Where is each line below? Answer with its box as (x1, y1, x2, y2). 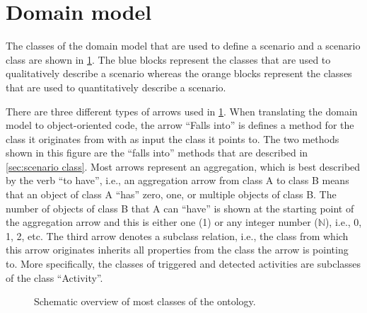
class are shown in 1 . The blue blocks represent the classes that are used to (6, 52, 331, 67)
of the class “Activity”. (6, 270, 103, 285)
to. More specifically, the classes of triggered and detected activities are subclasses (6, 256, 361, 271)
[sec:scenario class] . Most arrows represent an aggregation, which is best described (6, 159, 361, 173)
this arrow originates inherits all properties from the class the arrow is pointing (6, 242, 349, 257)
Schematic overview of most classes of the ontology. (34, 294, 256, 309)
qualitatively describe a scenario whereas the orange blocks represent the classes (6, 66, 352, 81)
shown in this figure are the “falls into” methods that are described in (6, 145, 308, 160)
